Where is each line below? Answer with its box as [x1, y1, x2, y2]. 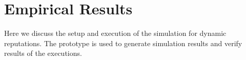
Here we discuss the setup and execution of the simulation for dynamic [4, 28, 227, 38]
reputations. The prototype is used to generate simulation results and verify [4, 37, 242, 48]
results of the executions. [4, 48, 82, 58]
